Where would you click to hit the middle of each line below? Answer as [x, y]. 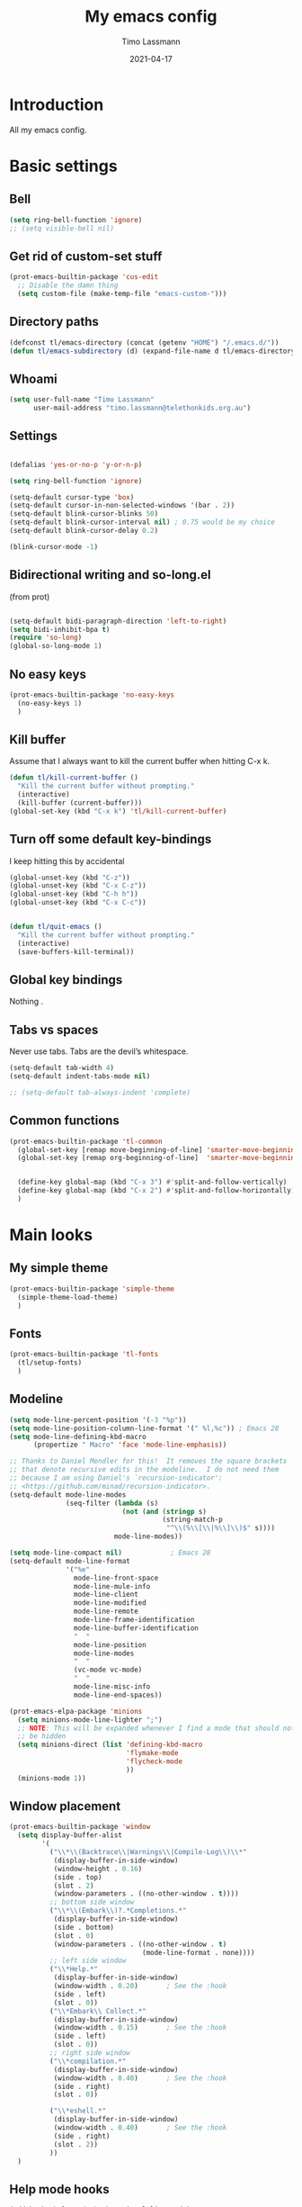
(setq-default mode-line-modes [68, 1495]
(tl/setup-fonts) [50, 1363]
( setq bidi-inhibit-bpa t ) [60, 629]
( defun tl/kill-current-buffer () [74, 778]
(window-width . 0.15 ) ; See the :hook [140, 2028]
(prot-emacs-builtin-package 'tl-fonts [84, 1355]
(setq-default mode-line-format [70, 1561]
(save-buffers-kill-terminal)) [76, 951]
